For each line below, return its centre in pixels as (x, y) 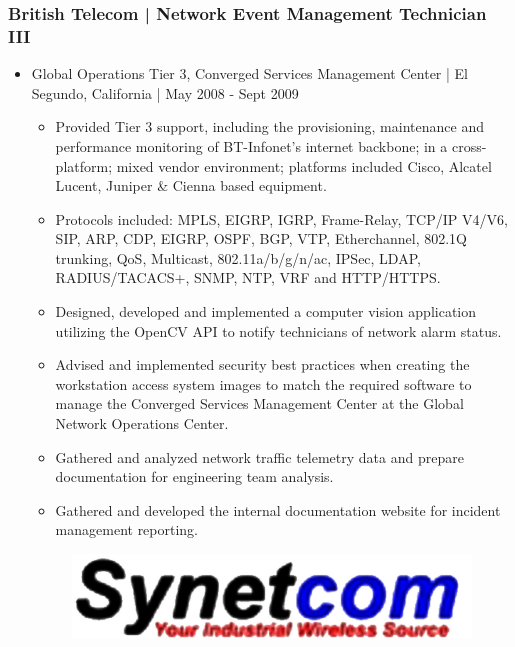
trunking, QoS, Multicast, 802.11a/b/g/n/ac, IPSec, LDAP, (238, 257)
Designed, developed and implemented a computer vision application (265, 311)
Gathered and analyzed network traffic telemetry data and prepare (259, 456)
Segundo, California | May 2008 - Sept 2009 (165, 92)
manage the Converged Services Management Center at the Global (259, 403)
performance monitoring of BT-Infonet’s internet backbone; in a (251, 145)
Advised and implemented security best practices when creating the (262, 364)
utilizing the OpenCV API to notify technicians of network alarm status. (278, 330)
